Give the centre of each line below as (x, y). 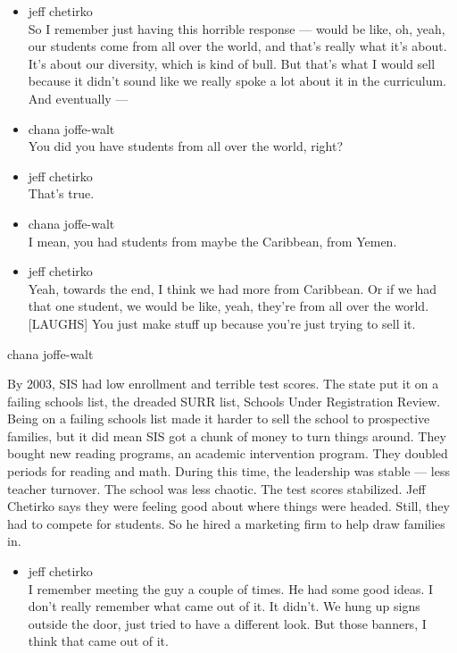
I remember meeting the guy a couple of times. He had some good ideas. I (231, 588)
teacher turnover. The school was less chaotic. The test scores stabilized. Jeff (216, 488)
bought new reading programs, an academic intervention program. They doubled (228, 453)
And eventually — (78, 98)
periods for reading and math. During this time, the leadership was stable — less (228, 471)
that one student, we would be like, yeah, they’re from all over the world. (228, 306)
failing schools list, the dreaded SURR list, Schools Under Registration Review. (224, 401)
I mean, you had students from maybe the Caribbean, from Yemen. (212, 241)
